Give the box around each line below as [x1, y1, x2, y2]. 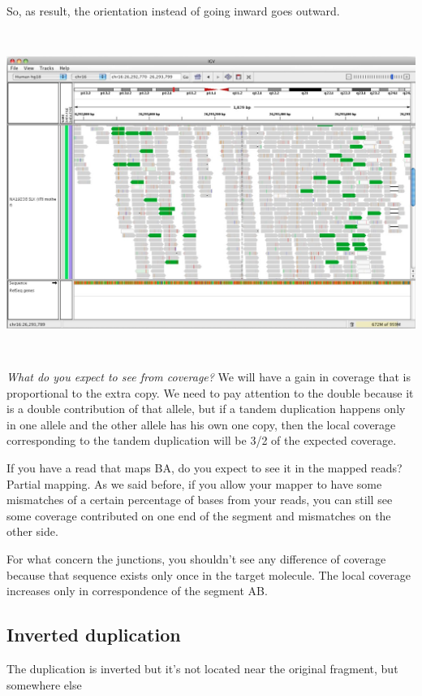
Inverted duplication [6, 622, 181, 647]
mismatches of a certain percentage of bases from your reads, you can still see [6, 491, 393, 508]
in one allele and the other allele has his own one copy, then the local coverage [6, 415, 396, 433]
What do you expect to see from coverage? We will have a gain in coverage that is [6, 368, 411, 385]
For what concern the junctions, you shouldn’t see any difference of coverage [6, 550, 386, 567]
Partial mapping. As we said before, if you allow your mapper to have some [6, 475, 382, 492]
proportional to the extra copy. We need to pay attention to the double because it [6, 384, 414, 401]
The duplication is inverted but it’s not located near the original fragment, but [6, 659, 398, 676]
